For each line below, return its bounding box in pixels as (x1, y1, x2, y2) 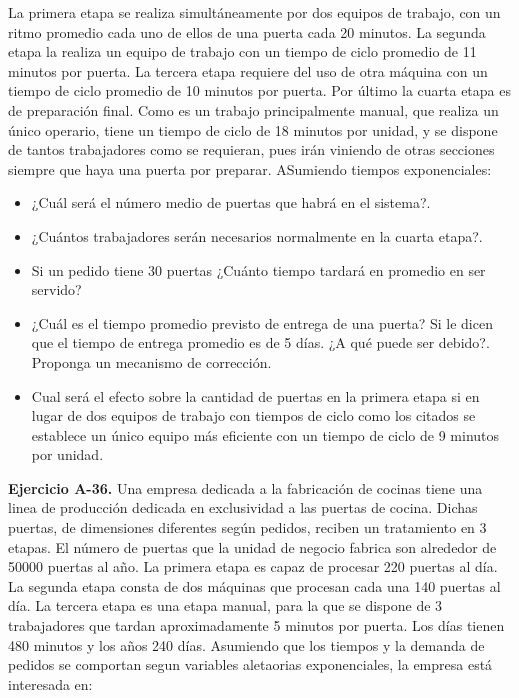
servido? (31, 279, 82, 300)
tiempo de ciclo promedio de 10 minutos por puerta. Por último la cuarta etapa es (8, 80, 511, 101)
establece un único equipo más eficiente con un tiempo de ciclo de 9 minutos (31, 424, 500, 445)
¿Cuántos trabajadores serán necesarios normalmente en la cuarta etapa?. (31, 225, 483, 246)
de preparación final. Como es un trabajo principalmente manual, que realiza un (8, 99, 499, 120)
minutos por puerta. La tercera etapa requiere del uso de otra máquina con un (8, 60, 488, 81)
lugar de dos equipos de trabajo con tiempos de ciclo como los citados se (31, 405, 476, 426)
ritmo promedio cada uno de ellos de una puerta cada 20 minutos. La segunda (8, 21, 486, 42)
